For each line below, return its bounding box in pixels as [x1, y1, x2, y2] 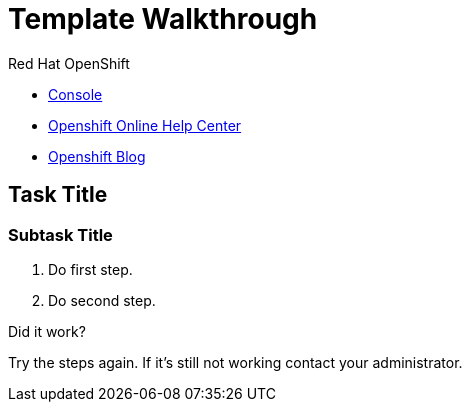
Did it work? [8, 322, 86, 340]
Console [48, 85, 103, 103]
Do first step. [48, 260, 133, 278]
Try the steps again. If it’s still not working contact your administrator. [8, 353, 463, 371]
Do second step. [48, 291, 156, 309]
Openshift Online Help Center [48, 116, 242, 134]
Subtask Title [8, 224, 113, 245]
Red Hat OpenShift [8, 54, 130, 72]
